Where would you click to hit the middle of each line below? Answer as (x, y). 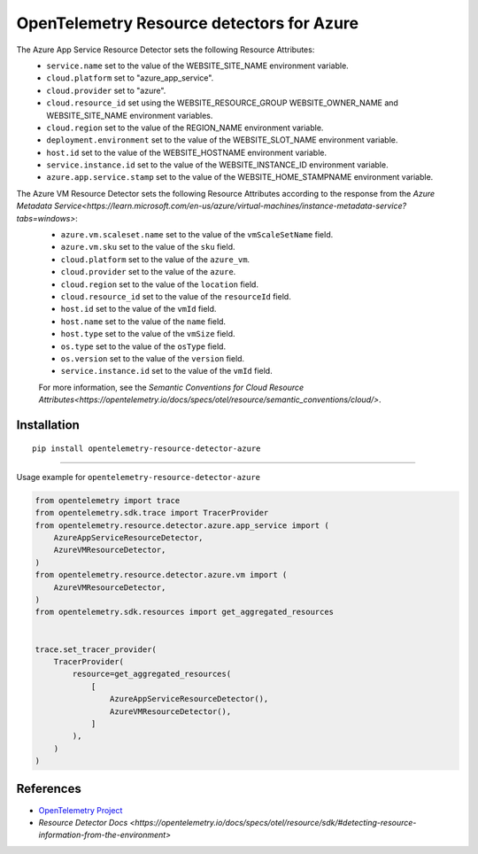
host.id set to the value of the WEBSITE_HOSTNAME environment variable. (187, 152)
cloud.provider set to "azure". (106, 90)
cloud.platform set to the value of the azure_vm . (155, 259)
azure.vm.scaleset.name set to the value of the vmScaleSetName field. (197, 235)
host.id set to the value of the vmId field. (139, 309)
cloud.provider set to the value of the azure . (148, 272)
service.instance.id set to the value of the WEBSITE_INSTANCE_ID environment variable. (217, 165)
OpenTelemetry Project (81, 810)
